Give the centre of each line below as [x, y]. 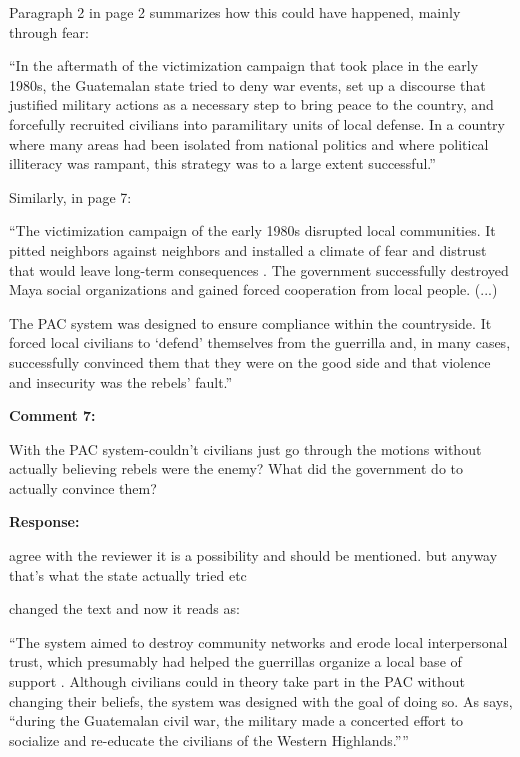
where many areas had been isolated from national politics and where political [249, 143]
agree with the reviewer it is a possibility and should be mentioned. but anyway [253, 555]
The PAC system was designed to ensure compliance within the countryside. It [250, 322]
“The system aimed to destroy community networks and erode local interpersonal [258, 641]
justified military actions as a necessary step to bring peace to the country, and [251, 104]
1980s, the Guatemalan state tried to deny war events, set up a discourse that [247, 84]
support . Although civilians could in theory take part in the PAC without [237, 681]
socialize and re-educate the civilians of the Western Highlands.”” [209, 739]
